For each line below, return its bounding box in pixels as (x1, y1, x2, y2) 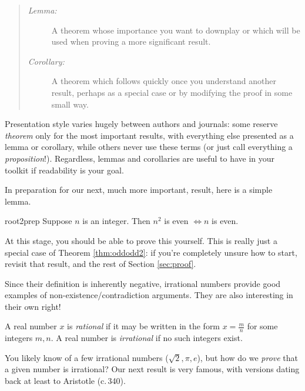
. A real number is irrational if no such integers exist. (51, 332, 243, 344)
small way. (51, 98, 89, 110)
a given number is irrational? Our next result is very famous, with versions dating (5, 363, 300, 375)
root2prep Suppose (5, 215, 72, 227)
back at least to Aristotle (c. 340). (5, 375, 126, 387)
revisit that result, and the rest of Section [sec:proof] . (5, 258, 196, 270)
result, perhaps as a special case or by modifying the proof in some (51, 86, 293, 98)
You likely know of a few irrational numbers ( (5, 351, 169, 363)
